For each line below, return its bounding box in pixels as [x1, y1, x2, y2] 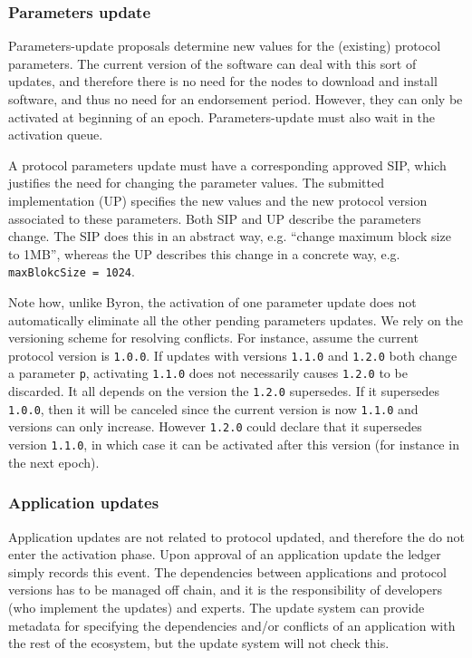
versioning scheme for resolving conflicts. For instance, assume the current [8, 328, 419, 347]
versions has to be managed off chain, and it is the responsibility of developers [8, 580, 442, 599]
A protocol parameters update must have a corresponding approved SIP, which [8, 155, 447, 174]
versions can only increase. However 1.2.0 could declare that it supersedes [8, 417, 422, 436]
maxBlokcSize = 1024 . [8, 262, 135, 281]
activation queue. [8, 125, 103, 144]
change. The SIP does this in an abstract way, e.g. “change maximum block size [8, 227, 451, 246]
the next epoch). [8, 452, 100, 471]
